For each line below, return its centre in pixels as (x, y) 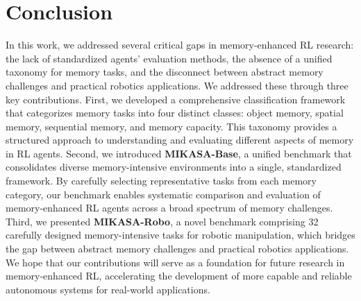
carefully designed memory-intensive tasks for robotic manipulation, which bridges (180, 235)
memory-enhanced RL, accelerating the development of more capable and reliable (179, 276)
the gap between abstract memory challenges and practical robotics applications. (177, 249)
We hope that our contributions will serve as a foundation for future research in (175, 262)
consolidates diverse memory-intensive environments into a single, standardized (174, 167)
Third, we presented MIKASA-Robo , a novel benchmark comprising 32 (162, 221)
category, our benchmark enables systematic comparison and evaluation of (163, 194)
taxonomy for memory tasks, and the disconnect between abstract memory (165, 72)
